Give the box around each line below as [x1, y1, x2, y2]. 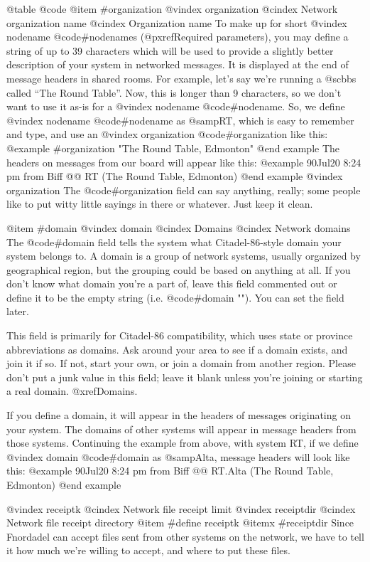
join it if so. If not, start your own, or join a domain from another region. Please [6, 356, 356, 371]
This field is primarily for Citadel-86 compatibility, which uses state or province [6, 328, 353, 343]
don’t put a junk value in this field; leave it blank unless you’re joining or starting [6, 369, 363, 384]
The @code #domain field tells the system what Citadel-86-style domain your [6, 234, 342, 249]
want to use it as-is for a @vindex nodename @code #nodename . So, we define [6, 99, 345, 114]
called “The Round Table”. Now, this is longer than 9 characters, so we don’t [6, 85, 342, 100]
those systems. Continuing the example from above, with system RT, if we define [6, 435, 359, 450]
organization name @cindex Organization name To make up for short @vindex [6, 15, 347, 30]
